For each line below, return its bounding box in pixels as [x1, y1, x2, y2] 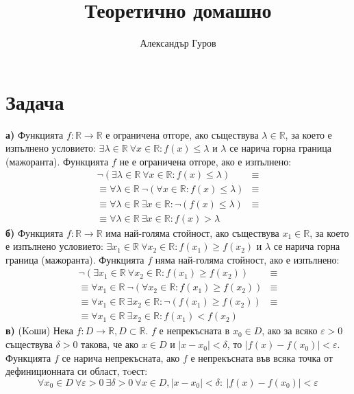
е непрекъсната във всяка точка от [190, 350, 333, 364]
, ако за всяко [262, 323, 318, 338]
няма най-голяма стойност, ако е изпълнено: [155, 252, 340, 266]
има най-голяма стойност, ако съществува [105, 225, 279, 240]
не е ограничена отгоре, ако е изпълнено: [119, 154, 292, 168]
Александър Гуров [140, 36, 216, 50]
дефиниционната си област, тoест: [5, 364, 148, 378]
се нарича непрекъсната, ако [62, 350, 180, 364]
